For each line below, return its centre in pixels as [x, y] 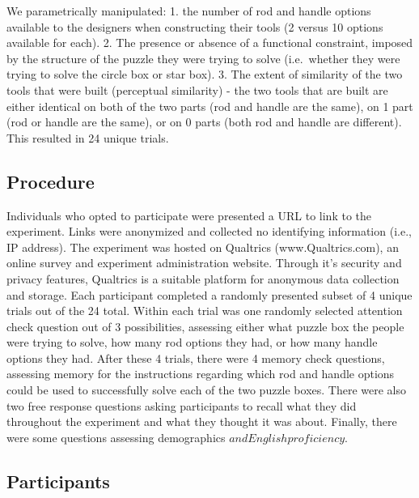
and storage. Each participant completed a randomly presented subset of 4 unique [209, 294]
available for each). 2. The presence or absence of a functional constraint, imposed [210, 43]
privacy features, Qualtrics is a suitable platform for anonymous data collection [203, 278]
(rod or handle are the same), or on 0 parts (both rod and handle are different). [204, 122]
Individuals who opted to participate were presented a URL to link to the [189, 215]
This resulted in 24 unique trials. [88, 137]
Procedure [51, 181]
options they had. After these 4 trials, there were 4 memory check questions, [196, 358]
